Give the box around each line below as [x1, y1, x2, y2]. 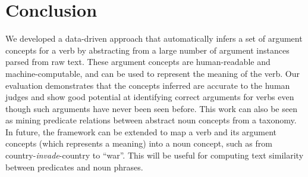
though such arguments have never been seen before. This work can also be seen [5, 102, 297, 114]
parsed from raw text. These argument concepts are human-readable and [5, 55, 271, 68]
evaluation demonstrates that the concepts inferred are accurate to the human [5, 79, 290, 91]
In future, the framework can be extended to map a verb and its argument [5, 125, 277, 138]
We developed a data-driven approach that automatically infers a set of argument [5, 32, 303, 45]
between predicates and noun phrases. [5, 160, 143, 173]
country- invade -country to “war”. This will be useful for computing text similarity [5, 149, 304, 162]
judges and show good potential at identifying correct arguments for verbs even [5, 91, 294, 103]
